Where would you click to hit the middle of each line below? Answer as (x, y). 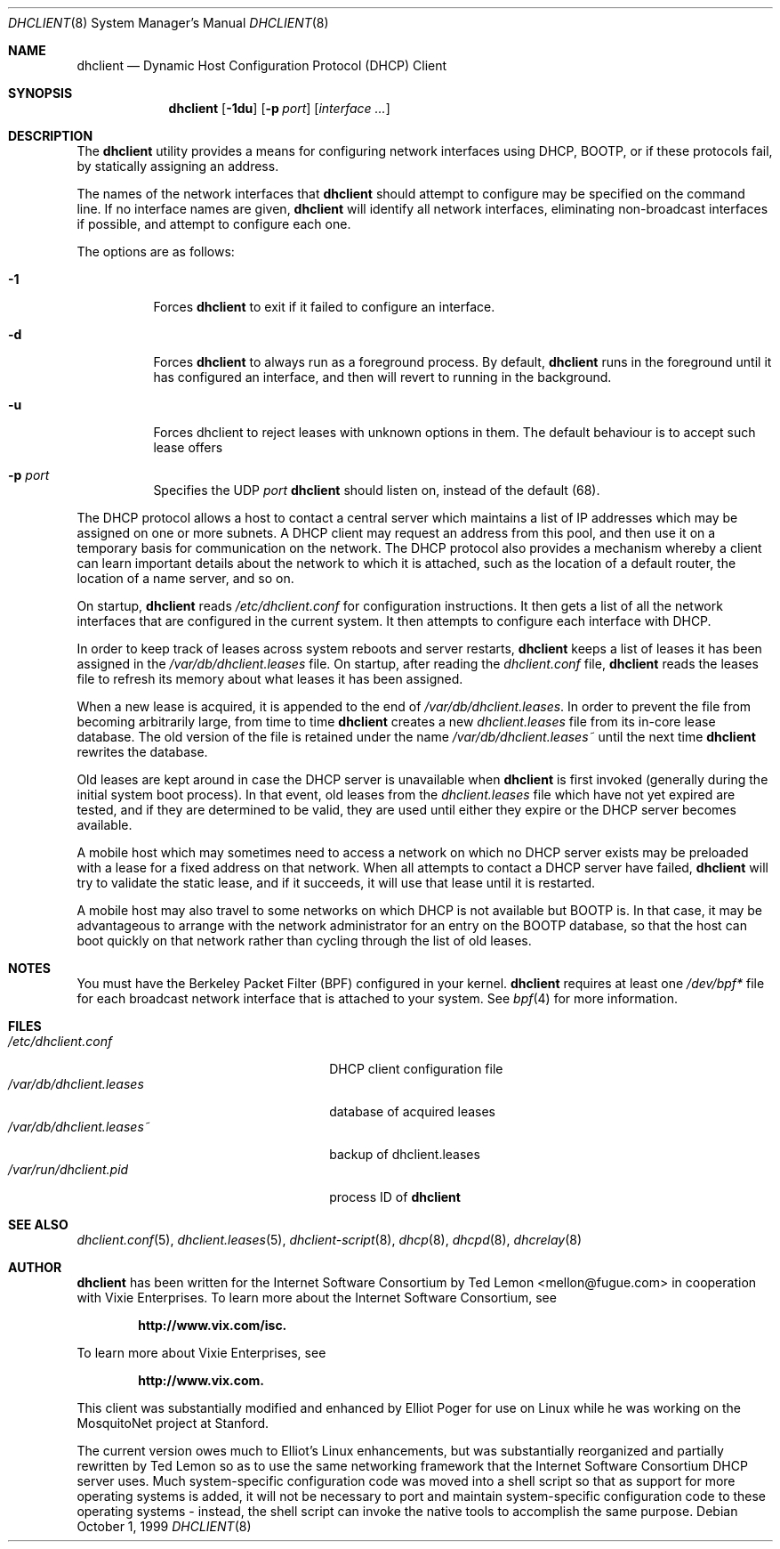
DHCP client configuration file (416, 1069)
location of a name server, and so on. (185, 578)
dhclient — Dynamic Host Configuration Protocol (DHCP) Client (262, 65)
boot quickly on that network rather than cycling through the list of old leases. (304, 941)
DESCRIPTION (51, 136)
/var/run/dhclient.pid (68, 1169)
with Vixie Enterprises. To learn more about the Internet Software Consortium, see (317, 1298)
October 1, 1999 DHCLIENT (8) (164, 1526)
